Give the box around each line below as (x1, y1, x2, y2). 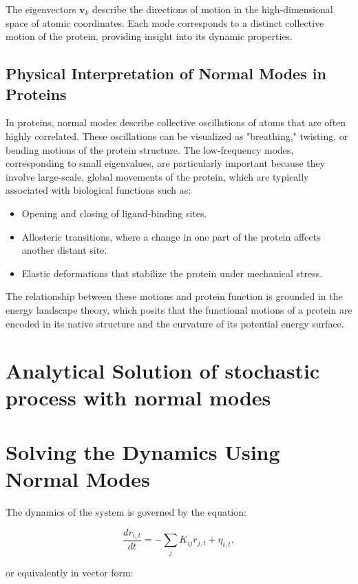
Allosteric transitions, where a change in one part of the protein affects (21, 229, 321, 243)
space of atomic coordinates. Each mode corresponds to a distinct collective (6, 15, 324, 30)
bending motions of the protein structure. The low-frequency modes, (6, 142, 294, 157)
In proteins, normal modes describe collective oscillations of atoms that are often (6, 115, 346, 130)
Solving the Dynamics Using (6, 437, 280, 465)
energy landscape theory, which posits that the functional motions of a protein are (6, 302, 352, 316)
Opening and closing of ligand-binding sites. (21, 205, 207, 220)
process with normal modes (6, 383, 271, 412)
